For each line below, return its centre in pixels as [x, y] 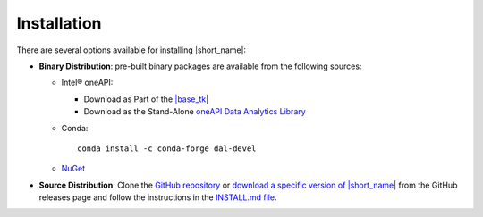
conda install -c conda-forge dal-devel [167, 148]
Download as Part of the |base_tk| [146, 99]
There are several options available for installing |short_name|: [131, 50]
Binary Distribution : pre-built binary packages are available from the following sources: [200, 66]
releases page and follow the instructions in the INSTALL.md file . [158, 197]
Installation [59, 23]
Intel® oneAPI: [87, 83]
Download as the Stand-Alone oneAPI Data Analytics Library [195, 112]
